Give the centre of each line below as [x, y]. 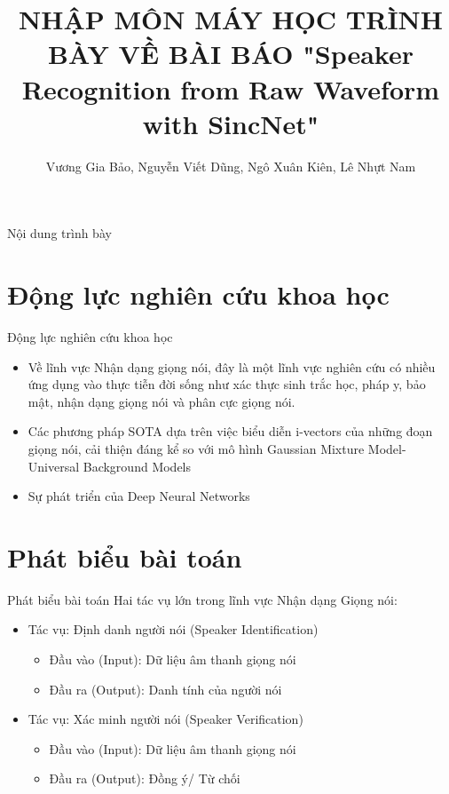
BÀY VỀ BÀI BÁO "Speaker [231, 54]
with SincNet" [231, 123]
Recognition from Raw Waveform [231, 88]
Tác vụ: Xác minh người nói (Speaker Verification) [165, 719]
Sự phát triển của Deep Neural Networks [139, 496]
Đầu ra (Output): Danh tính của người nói [165, 689]
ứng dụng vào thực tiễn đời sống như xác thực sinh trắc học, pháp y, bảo [227, 384]
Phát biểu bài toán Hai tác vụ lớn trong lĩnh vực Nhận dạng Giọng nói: [202, 599]
